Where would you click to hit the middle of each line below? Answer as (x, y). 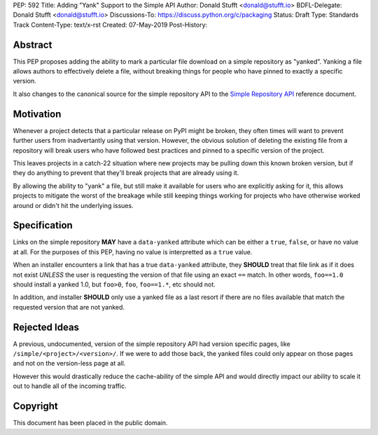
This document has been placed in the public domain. (90, 423)
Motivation (37, 114)
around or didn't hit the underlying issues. (73, 205)
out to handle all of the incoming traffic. (70, 386)
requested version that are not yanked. (69, 307)
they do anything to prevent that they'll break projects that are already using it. (126, 173)
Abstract (33, 44)
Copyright (36, 406)
